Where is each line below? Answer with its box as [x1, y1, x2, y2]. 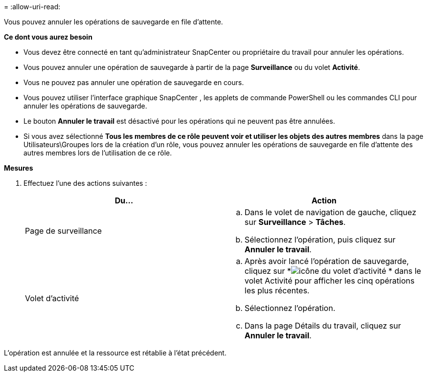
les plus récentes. [245, 286, 310, 295]
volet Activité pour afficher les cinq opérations [245, 276, 415, 286]
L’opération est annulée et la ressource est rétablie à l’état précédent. [4, 349, 226, 357]
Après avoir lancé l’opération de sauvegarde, [245, 256, 409, 266]
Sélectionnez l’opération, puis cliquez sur [245, 235, 396, 244]
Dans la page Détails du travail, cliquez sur [245, 321, 401, 331]
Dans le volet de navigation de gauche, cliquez [245, 207, 416, 217]
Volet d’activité [25, 293, 79, 303]
